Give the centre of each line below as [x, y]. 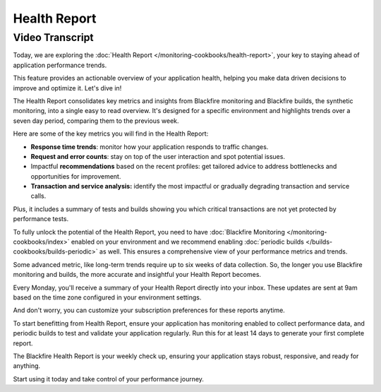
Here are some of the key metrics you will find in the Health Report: [111, 133]
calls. [38, 196]
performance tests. [41, 219]
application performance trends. [60, 65]
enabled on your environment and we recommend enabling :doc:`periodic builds [188, 242]
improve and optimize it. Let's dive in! [67, 88]
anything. [27, 366]
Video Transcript [54, 37]
